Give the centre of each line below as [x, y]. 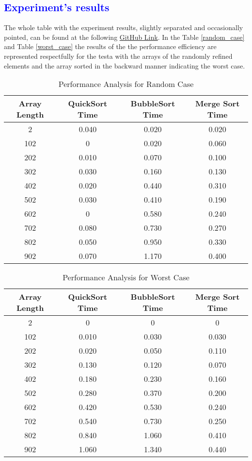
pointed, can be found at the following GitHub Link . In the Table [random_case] [124, 37]
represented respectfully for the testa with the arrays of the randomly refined [118, 56]
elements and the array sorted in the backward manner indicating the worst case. [125, 65]
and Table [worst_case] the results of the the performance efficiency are [110, 46]
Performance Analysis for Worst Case [126, 277]
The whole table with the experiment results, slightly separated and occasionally [124, 27]
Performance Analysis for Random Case [126, 84]
